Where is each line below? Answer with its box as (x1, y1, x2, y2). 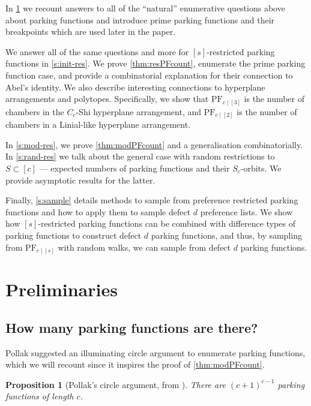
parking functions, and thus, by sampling (151, 228, 302, 241)
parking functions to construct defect (5, 228, 142, 241)
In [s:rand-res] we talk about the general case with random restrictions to (5, 150, 275, 163)
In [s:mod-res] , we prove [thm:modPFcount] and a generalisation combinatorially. (5, 138, 303, 151)
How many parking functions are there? (5, 318, 258, 336)
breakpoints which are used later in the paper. (5, 25, 176, 38)
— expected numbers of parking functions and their (39, 161, 230, 174)
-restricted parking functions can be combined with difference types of (38, 217, 295, 230)
